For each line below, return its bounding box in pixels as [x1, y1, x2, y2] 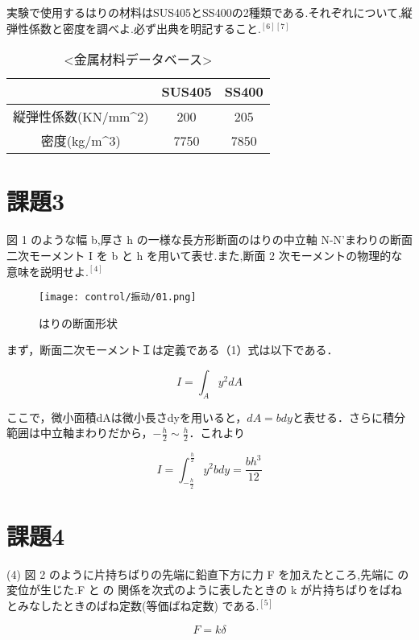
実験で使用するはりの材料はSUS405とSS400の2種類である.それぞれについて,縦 [6, 4, 413, 20]
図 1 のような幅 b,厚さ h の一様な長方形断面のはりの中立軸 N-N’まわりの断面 [6, 231, 413, 248]
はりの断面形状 [39, 314, 118, 331]
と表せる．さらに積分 [292, 408, 405, 425]
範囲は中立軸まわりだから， [6, 424, 153, 441]
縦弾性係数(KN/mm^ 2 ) [13, 107, 149, 126]
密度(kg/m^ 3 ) [40, 131, 121, 151]
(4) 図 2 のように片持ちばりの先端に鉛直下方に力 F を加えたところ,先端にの [6, 565, 409, 582]
